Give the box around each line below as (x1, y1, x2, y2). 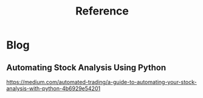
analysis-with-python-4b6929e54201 (6, 85, 101, 92)
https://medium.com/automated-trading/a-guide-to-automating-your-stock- (6, 79, 197, 85)
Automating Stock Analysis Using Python (6, 62, 166, 73)
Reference (75, 4, 129, 18)
